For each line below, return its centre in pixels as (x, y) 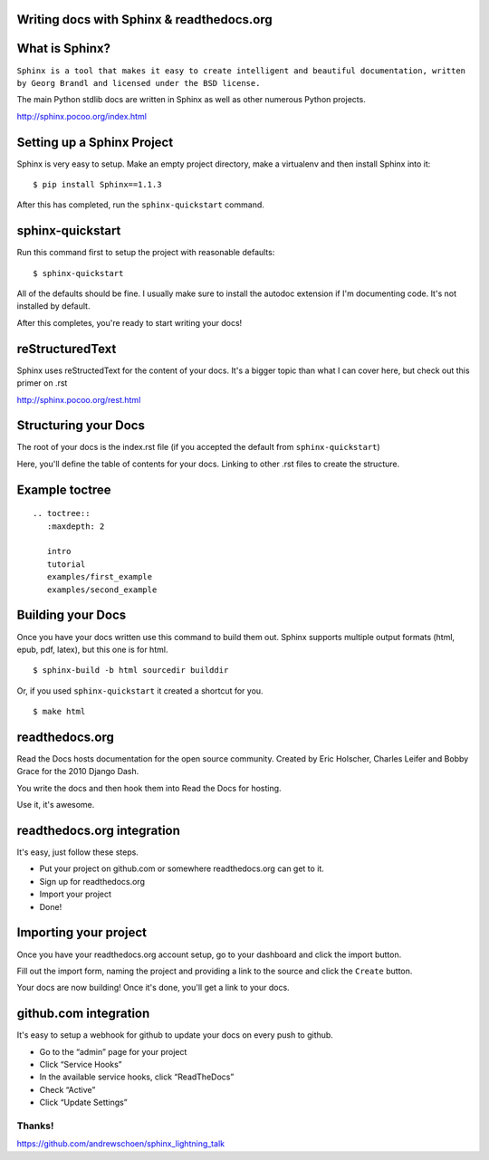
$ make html (59, 712)
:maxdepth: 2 (76, 526)
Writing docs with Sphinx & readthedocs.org (144, 19)
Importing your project (81, 933)
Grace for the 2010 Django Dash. (78, 772)
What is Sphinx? (63, 48)
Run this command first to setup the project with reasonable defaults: (146, 253)
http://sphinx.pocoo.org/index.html (81, 116)
